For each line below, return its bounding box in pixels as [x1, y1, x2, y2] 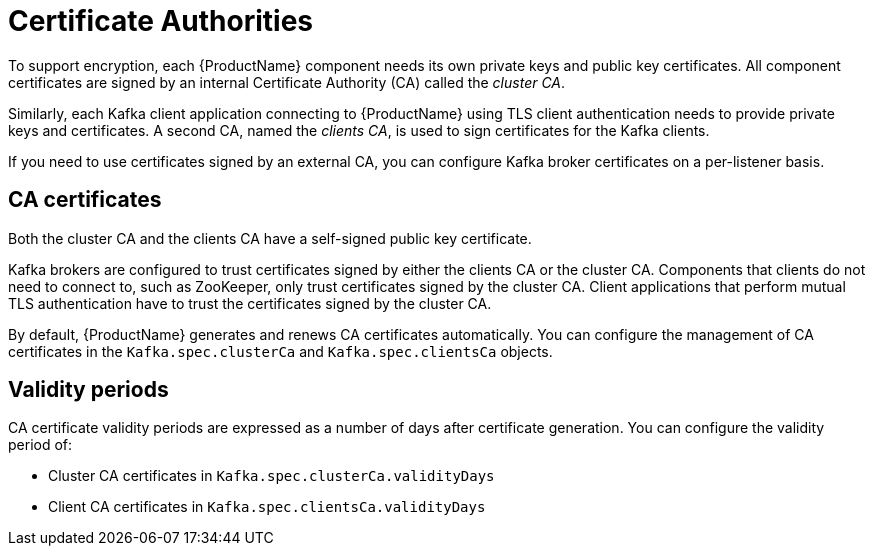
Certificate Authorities [8, 4, 314, 38]
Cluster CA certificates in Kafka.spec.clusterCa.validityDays [48, 467, 495, 485]
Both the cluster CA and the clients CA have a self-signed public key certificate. [8, 229, 532, 247]
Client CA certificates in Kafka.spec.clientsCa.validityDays [48, 498, 486, 516]
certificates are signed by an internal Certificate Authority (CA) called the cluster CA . [8, 73, 566, 91]
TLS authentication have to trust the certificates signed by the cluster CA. [8, 294, 492, 312]
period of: [8, 436, 73, 454]
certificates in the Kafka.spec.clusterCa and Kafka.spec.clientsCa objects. [8, 342, 553, 360]
